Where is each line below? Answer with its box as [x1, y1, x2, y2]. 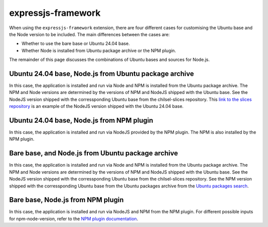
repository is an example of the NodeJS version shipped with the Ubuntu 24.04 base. [9, 103, 184, 109]
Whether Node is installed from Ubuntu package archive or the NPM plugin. [21, 47, 176, 53]
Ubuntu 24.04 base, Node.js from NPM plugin [9, 116, 153, 125]
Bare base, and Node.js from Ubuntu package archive [9, 149, 178, 158]
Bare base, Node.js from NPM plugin [9, 196, 124, 204]
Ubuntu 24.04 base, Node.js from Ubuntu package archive [9, 69, 195, 78]
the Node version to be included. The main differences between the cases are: [9, 31, 170, 37]
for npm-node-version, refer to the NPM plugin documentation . [9, 216, 138, 222]
